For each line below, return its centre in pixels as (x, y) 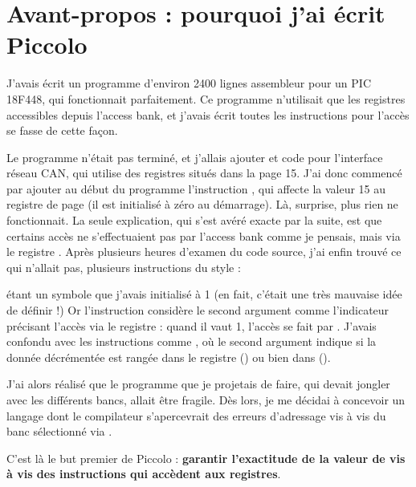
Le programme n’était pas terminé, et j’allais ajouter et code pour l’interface (195, 157)
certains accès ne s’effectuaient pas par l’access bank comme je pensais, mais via (204, 235)
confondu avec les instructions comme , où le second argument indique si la (192, 341)
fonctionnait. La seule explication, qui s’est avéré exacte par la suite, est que (194, 220)
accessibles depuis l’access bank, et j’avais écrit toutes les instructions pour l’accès (208, 114)
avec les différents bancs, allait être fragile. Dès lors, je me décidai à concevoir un (206, 400)
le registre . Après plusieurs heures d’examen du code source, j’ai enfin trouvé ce (204, 252)
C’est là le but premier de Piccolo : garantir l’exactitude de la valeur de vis (206, 458)
